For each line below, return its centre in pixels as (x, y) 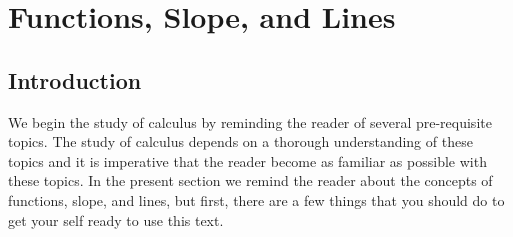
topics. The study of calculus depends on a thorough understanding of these (240, 141)
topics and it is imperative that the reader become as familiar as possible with (247, 160)
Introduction (75, 79)
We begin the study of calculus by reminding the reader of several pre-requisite (250, 121)
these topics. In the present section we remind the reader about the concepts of (250, 180)
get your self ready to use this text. (116, 219)
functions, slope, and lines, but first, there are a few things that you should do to (256, 199)
